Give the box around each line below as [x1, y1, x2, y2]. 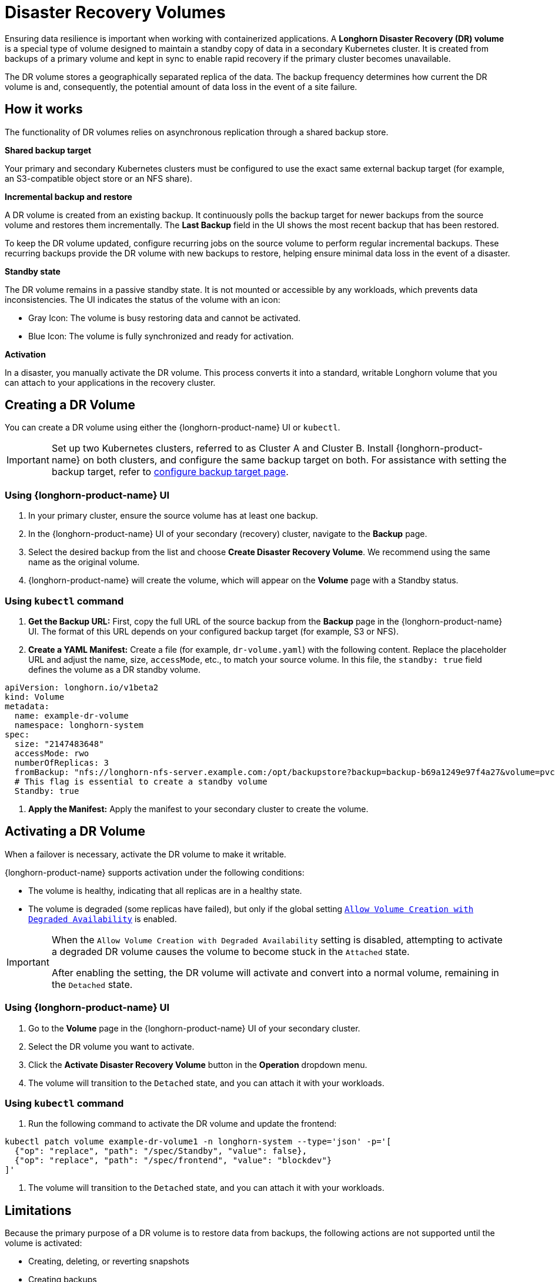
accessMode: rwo [14, 748, 89, 758]
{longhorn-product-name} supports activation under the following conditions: [5, 867, 305, 877]
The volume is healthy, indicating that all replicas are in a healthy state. [28, 885, 302, 896]
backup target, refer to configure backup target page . [51, 466, 289, 478]
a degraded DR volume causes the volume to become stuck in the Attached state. [51, 945, 410, 957]
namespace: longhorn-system [14, 720, 144, 730]
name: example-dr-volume [14, 710, 129, 720]
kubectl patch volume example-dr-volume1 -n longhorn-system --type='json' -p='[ [5, 1137, 392, 1147]
